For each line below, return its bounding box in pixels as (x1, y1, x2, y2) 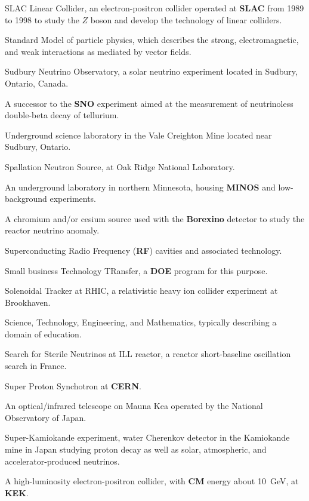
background (5, 192, 47, 205)
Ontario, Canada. (5, 76, 69, 89)
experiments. (50, 192, 97, 205)
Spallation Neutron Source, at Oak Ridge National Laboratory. (5, 160, 235, 173)
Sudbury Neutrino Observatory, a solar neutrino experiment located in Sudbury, (5, 65, 298, 78)
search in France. (5, 359, 67, 372)
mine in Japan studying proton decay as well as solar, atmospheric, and (5, 443, 267, 456)
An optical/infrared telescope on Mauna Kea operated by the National (5, 399, 263, 412)
